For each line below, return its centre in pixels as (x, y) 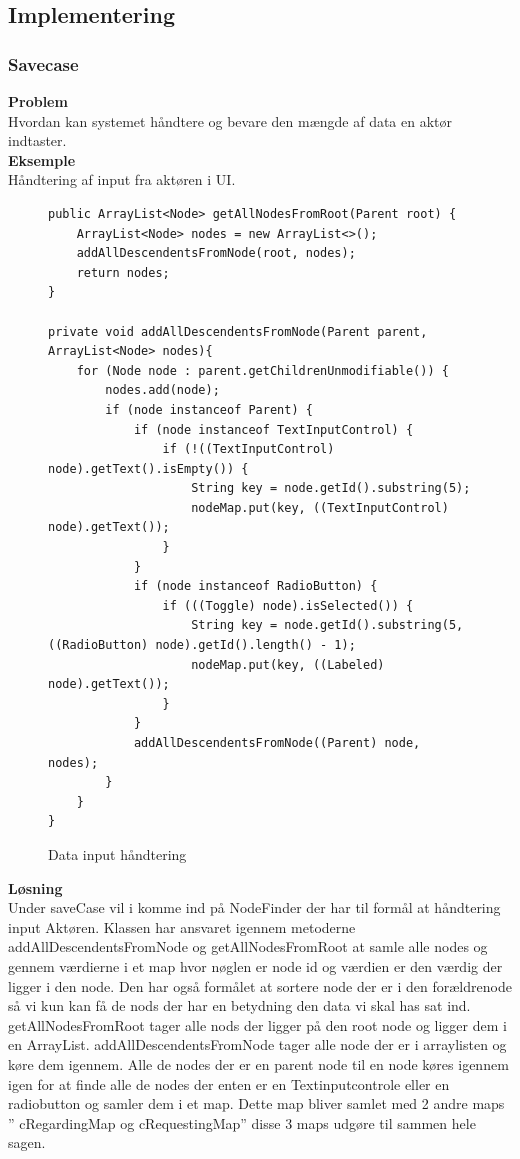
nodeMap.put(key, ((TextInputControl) (320, 507)
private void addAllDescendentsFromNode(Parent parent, (238, 331)
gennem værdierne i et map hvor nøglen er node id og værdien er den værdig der (255, 965)
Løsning (35, 887)
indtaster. (37, 140)
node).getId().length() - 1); (255, 645)
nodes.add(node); (162, 390)
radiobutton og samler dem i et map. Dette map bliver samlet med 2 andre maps (256, 1103)
